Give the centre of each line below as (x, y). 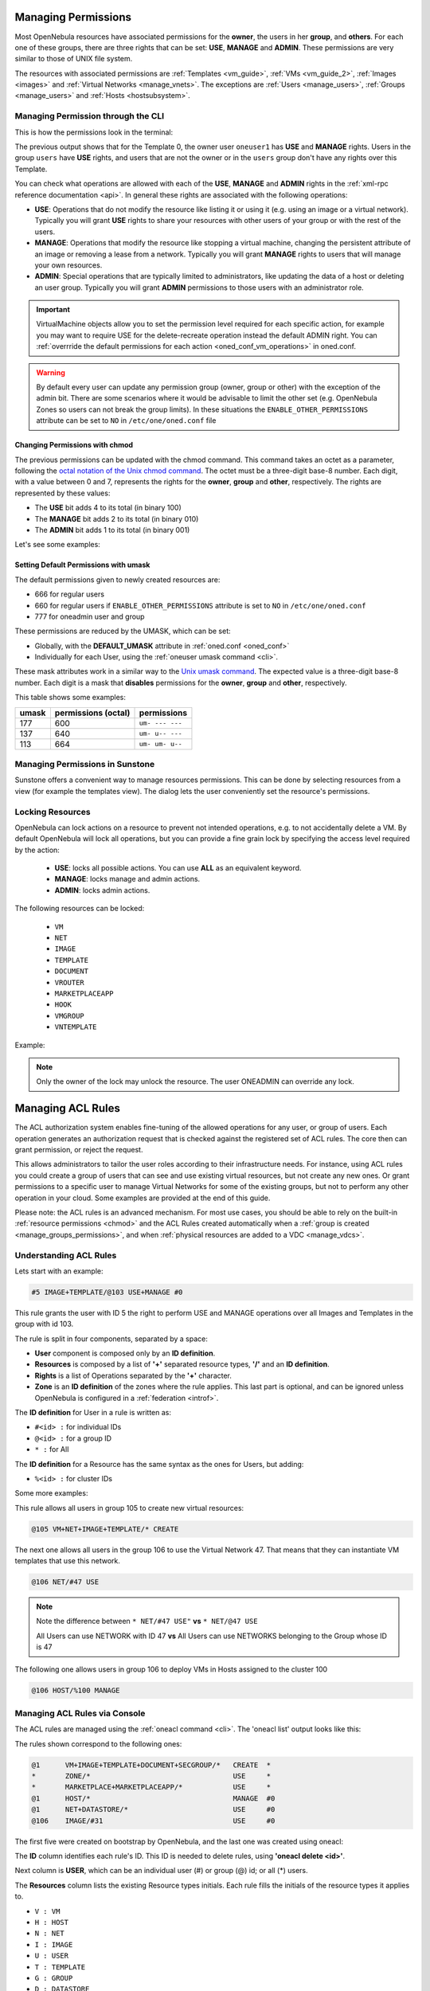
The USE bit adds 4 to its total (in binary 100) (108, 508)
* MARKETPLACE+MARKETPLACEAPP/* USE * (151, 1787)
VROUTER (70, 982)
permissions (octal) (92, 713)
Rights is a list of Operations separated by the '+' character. (133, 1375)
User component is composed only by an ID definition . (125, 1353)
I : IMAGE (54, 1944)
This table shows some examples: (70, 698)
